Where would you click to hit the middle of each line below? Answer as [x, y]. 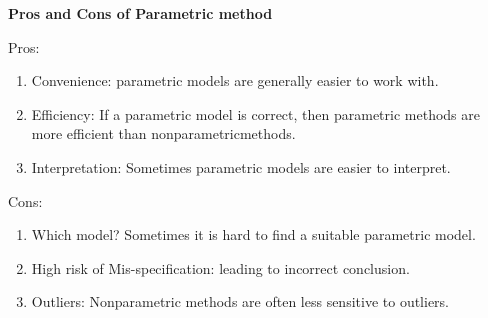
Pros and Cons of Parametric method [140, 13]
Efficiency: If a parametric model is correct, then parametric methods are [255, 113]
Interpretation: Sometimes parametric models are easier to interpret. [241, 166]
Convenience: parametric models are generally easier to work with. [235, 80]
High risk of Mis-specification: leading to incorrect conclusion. [220, 267]
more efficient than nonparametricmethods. [163, 133]
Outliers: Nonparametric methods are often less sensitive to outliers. [240, 301]
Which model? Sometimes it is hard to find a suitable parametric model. [253, 234]
